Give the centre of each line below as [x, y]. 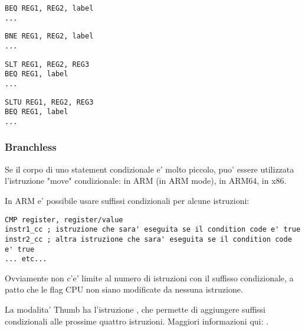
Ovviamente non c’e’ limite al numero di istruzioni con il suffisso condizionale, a [149, 278]
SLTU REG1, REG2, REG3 [49, 102]
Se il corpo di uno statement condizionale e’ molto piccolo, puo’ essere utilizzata [150, 169]
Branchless [31, 147]
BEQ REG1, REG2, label [49, 8]
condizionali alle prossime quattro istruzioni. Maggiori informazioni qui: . [137, 321]
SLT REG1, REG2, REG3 [47, 64]
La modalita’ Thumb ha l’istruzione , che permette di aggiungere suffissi [135, 309]
